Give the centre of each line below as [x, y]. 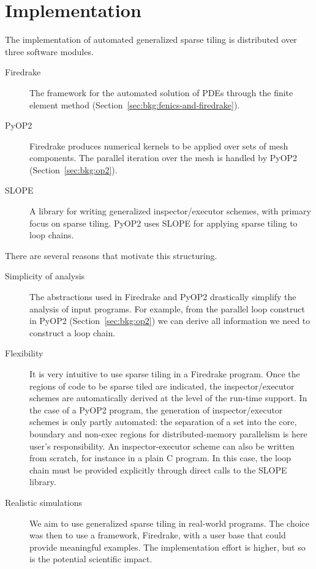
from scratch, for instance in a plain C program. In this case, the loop [160, 458]
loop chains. [52, 235]
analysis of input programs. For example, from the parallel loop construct [167, 308]
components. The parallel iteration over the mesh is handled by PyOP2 [164, 158]
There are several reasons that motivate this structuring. [111, 255]
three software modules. [49, 51]
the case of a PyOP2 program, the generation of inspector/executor [156, 409]
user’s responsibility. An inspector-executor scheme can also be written [162, 446]
